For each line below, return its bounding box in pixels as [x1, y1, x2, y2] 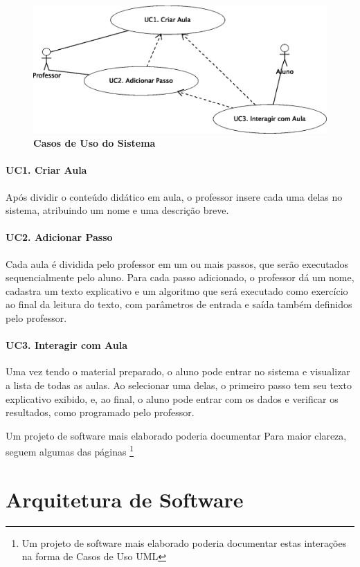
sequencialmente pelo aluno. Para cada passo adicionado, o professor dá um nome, [6, 270, 354, 285]
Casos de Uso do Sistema [33, 136, 156, 150]
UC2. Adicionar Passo [6, 230, 113, 244]
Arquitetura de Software [6, 485, 244, 513]
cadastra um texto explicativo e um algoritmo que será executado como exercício [6, 283, 348, 298]
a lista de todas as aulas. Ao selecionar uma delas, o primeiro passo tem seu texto [6, 378, 352, 392]
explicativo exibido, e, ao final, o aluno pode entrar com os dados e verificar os [6, 391, 339, 406]
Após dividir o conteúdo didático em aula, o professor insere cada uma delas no [6, 189, 343, 204]
